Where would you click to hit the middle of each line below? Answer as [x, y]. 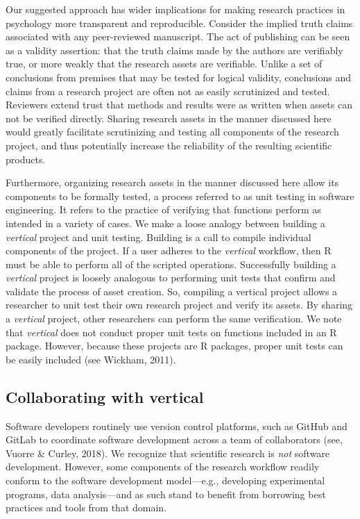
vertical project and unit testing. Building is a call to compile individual [158, 237]
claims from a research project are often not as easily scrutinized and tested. [168, 91]
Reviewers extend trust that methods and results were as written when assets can [179, 105]
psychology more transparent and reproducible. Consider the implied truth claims [179, 23]
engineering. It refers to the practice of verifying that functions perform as [163, 209]
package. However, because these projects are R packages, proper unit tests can [174, 346]
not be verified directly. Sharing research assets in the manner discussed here [169, 118]
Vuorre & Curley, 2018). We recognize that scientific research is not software [168, 453]
